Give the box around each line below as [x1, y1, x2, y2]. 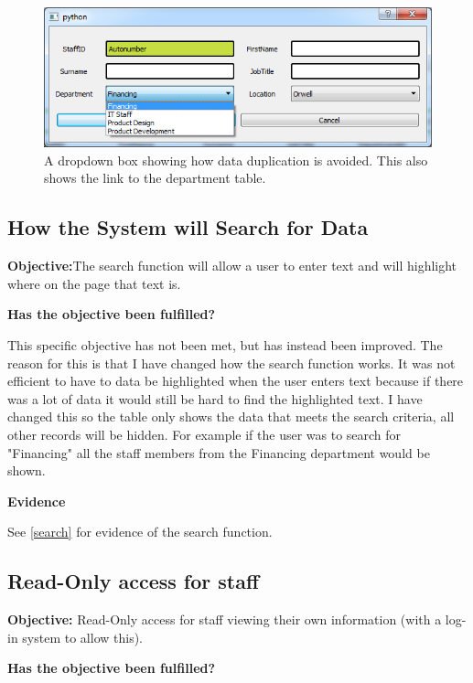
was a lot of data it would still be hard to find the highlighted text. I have [7, 389, 423, 408]
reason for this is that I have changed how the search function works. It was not [7, 353, 456, 372]
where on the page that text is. [7, 273, 181, 293]
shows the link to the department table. [44, 168, 266, 187]
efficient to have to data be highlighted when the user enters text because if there [7, 371, 464, 390]
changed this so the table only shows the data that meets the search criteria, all [7, 407, 455, 426]
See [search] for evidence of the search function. [7, 522, 273, 541]
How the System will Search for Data [7, 213, 369, 241]
